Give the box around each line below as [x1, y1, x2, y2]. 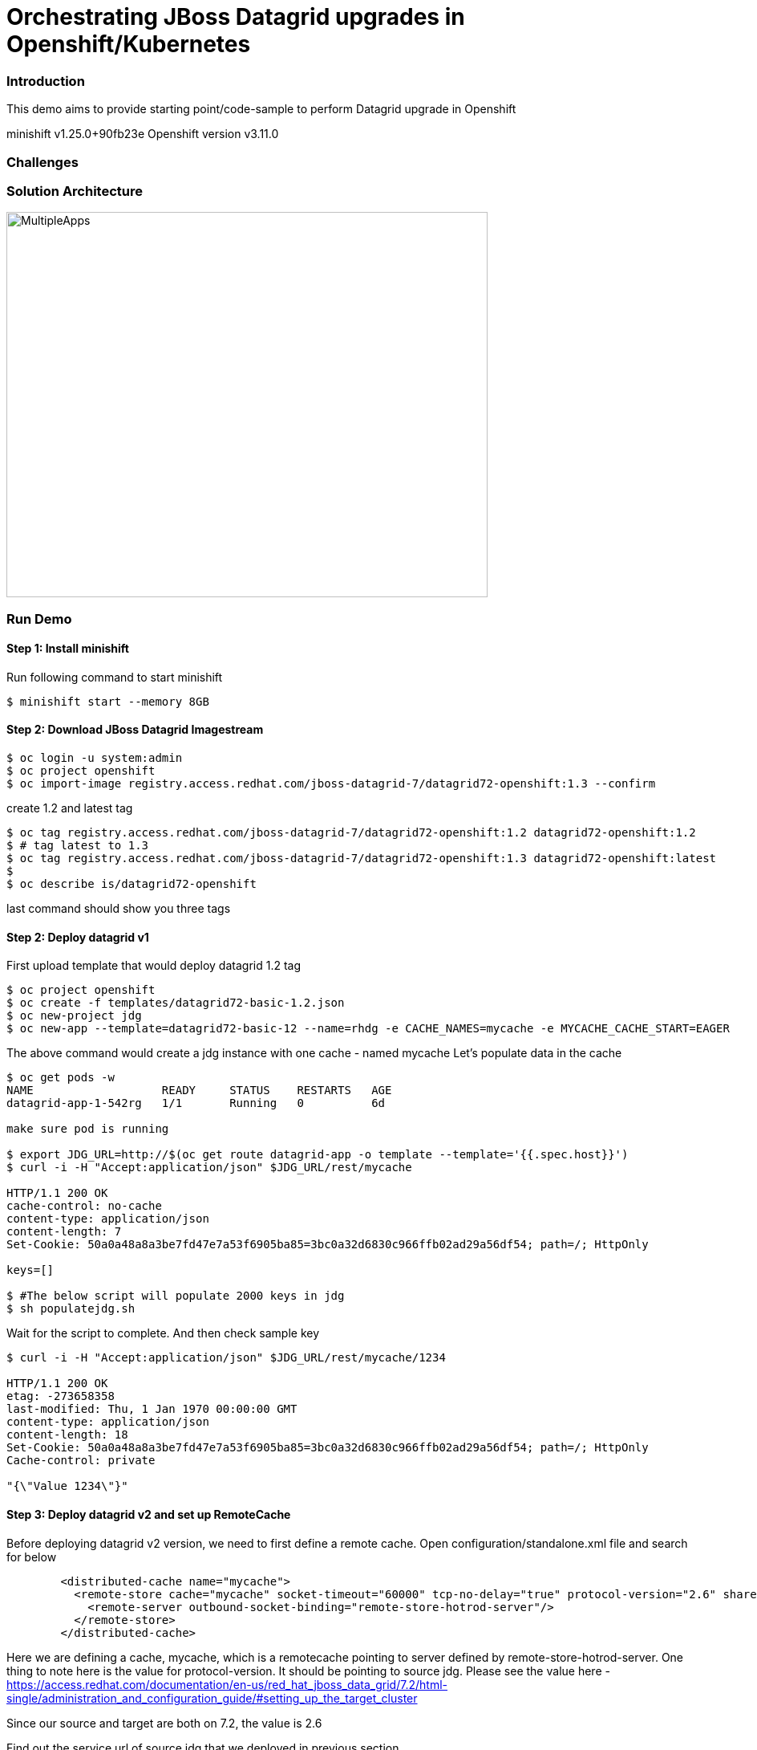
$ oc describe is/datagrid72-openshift [6, 877, 257, 891]
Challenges [6, 153, 79, 170]
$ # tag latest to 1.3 [6, 839, 149, 853]
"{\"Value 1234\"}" [6, 1479, 128, 1493]
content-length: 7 [6, 1225, 122, 1239]
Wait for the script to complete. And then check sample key [6, 1326, 320, 1341]
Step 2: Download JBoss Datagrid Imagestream [6, 722, 264, 737]
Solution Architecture [6, 182, 143, 199]
